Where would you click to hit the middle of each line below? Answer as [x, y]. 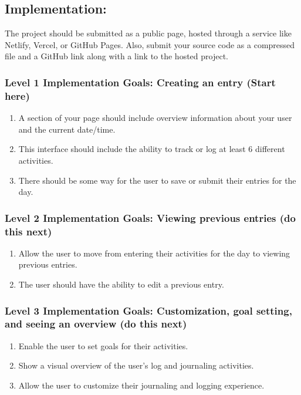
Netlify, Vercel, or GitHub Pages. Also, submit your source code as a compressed [150, 44]
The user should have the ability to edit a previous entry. [121, 284]
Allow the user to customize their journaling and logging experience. [141, 385]
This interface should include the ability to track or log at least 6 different [152, 149]
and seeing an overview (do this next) [96, 324]
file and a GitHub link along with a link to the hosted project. [116, 56]
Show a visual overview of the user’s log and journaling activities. [136, 365]
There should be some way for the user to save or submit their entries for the [157, 180]
